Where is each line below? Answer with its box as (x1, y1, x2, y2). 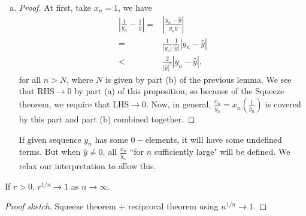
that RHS (19, 85, 54, 97)
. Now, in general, (146, 98, 211, 110)
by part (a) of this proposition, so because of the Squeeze (74, 85, 284, 97)
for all (19, 73, 41, 85)
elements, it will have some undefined (145, 133, 282, 145)
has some (95, 133, 128, 145)
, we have (118, 1, 152, 13)
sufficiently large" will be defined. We (154, 145, 290, 158)
